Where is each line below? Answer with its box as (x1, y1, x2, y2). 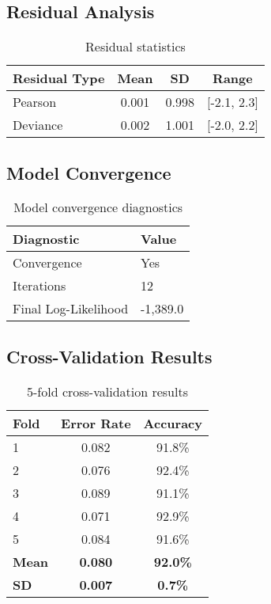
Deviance (13, 116, 63, 135)
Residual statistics (85, 37, 186, 56)
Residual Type (13, 69, 105, 88)
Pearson (13, 93, 57, 112)
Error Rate (61, 413, 131, 432)
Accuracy (143, 413, 202, 432)
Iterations (13, 276, 66, 295)
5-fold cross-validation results (26, 382, 188, 401)
